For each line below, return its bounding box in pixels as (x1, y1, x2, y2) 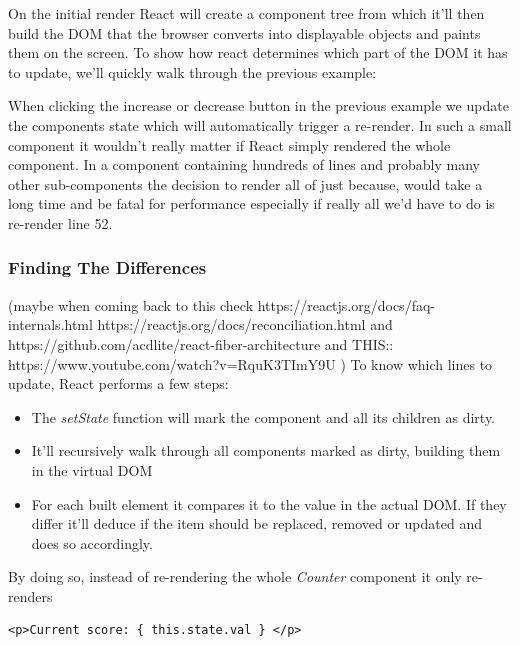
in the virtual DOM (31, 459, 153, 480)
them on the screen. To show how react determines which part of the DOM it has (8, 42, 508, 63)
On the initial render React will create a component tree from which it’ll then (8, 3, 485, 23)
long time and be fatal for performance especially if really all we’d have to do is (8, 193, 495, 214)
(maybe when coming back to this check (8, 294, 254, 315)
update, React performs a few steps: (8, 373, 229, 394)
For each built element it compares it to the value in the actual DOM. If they (31, 493, 507, 514)
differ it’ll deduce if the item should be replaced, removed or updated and (31, 513, 482, 534)
